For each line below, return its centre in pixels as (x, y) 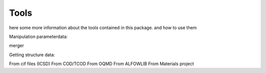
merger (17, 46)
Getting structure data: (32, 55)
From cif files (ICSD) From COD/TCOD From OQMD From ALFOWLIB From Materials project (101, 64)
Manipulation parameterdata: (38, 36)
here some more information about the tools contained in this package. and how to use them (103, 28)
